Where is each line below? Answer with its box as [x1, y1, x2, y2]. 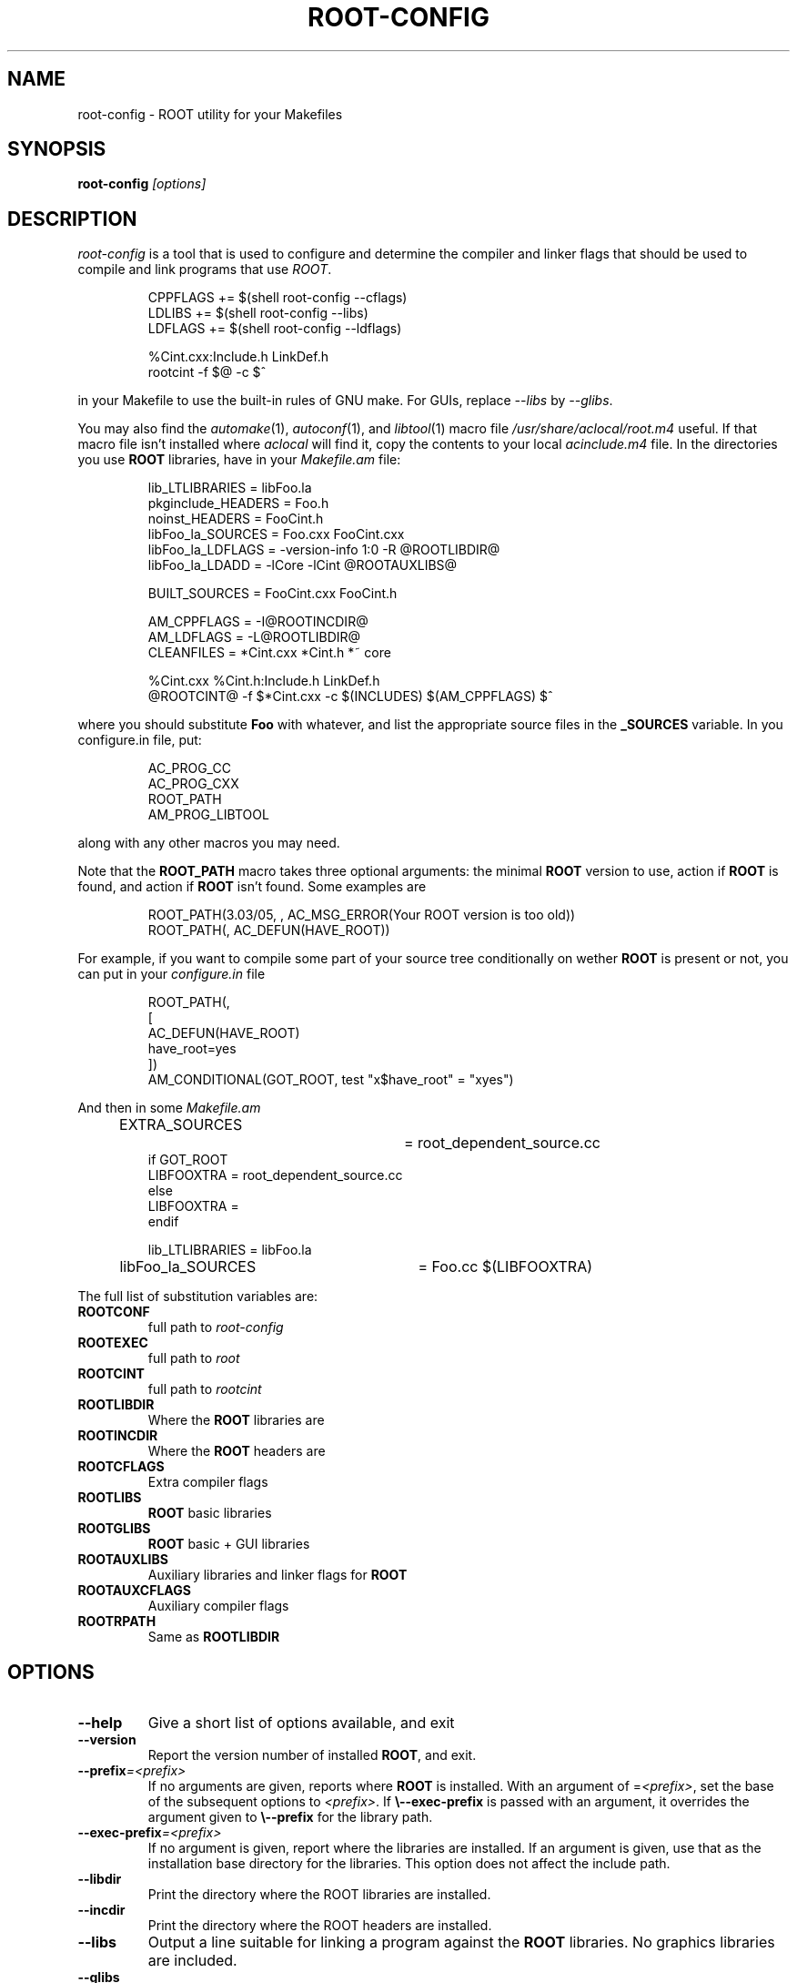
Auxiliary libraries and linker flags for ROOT [147, 1567, 408, 1583]
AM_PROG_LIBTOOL [147, 807, 269, 823]
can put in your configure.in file [77, 966, 266, 982]
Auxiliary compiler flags [147, 1598, 289, 1614]
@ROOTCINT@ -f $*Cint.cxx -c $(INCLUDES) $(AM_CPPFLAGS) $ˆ [147, 688, 553, 705]
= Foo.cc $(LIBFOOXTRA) [418, 1257, 593, 1276]
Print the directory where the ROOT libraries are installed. [147, 1886, 491, 1903]
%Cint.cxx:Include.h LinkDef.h [147, 349, 328, 365]
